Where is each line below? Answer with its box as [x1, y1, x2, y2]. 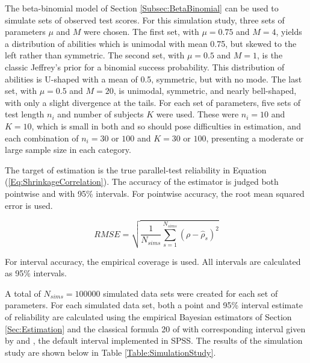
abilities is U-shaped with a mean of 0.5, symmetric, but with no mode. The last [5, 72, 302, 85]
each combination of [5, 131, 79, 144]
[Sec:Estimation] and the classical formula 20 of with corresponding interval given [5, 322, 306, 335]
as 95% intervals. [5, 267, 67, 279]
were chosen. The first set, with [84, 25, 199, 38]
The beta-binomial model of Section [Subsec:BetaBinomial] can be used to [5, 2, 279, 14]
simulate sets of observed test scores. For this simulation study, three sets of [5, 13, 285, 26]
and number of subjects [57, 108, 144, 120]
